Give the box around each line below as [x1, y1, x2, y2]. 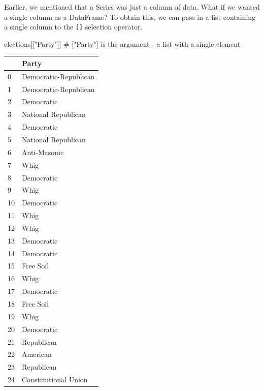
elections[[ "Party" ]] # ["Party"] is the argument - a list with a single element [4, 38, 241, 49]
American [22, 349, 52, 359]
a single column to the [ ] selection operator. [4, 21, 143, 32]
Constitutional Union [22, 374, 88, 385]
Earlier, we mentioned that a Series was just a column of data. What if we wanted [4, 2, 260, 12]
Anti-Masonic [22, 146, 64, 157]
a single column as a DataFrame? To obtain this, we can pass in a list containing [4, 11, 256, 22]
